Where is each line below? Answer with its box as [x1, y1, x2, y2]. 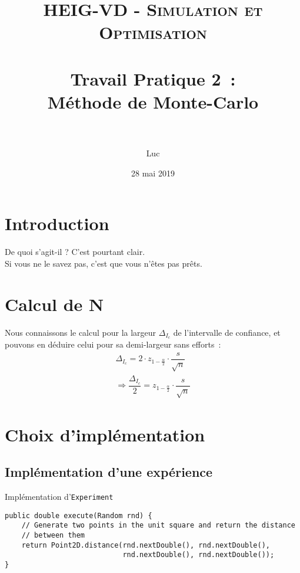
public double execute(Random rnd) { [5, 511, 152, 520]
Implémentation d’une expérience [5, 463, 213, 481]
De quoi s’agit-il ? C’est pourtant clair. [5, 245, 145, 258]
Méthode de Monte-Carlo [47, 89, 259, 113]
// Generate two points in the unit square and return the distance [21, 521, 295, 530]
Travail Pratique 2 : [70, 66, 236, 90]
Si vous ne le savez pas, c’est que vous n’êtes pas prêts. [5, 257, 202, 269]
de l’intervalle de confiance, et [173, 326, 281, 338]
